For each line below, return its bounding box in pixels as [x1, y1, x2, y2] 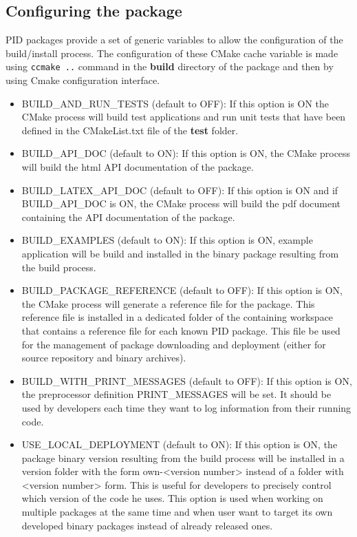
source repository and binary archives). [21, 350, 186, 365]
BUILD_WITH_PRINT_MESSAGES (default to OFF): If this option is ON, [21, 373, 352, 388]
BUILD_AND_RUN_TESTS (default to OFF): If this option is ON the [21, 96, 329, 110]
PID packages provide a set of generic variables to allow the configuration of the [6, 32, 343, 47]
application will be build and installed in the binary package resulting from [21, 246, 339, 260]
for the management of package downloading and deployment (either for [21, 337, 326, 351]
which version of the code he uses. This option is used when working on [21, 491, 323, 505]
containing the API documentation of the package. [21, 209, 235, 224]
